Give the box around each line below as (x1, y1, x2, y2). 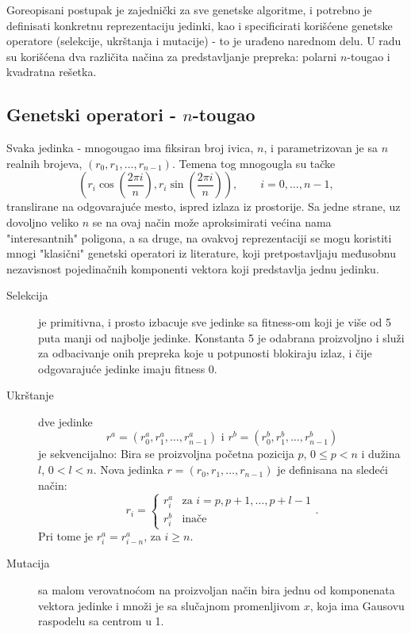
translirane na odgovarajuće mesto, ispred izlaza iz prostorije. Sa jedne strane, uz (6, 198, 401, 215)
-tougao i (347, 48, 390, 64)
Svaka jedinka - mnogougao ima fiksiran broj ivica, (6, 139, 254, 156)
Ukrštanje (6, 387, 54, 403)
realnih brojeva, (6, 155, 83, 171)
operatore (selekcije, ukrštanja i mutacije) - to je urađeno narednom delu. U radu (6, 32, 401, 49)
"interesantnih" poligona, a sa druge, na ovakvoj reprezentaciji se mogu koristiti (6, 229, 392, 246)
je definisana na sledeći (277, 461, 388, 478)
